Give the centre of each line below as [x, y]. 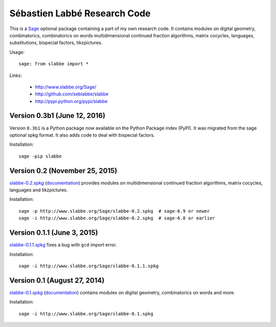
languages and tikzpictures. [39, 190]
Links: [16, 75]
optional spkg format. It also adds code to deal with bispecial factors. [82, 135]
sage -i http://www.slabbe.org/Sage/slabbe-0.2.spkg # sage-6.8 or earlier [117, 218]
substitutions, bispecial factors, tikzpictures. [56, 43]
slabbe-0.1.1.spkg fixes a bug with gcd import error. [63, 245]
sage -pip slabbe [40, 156]
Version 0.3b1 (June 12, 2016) [57, 116]
